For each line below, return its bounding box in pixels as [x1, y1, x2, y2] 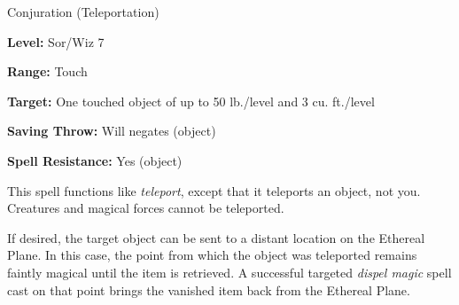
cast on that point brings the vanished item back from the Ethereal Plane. [7, 280, 410, 299]
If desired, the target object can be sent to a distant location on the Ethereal [7, 228, 425, 246]
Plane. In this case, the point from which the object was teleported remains [7, 246, 417, 264]
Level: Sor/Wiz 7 [7, 32, 105, 51]
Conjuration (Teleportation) [7, 3, 159, 20]
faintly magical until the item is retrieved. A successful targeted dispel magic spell [7, 262, 452, 281]
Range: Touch [7, 62, 88, 81]
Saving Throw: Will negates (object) [7, 121, 216, 140]
